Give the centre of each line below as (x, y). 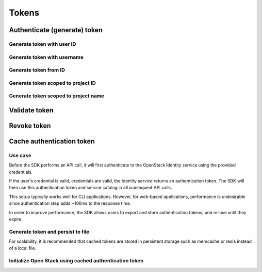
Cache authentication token (52, 141)
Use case (20, 155)
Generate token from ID (37, 70)
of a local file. (23, 248)
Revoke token (30, 126)
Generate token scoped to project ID (52, 83)
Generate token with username (46, 57)
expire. (16, 219)
